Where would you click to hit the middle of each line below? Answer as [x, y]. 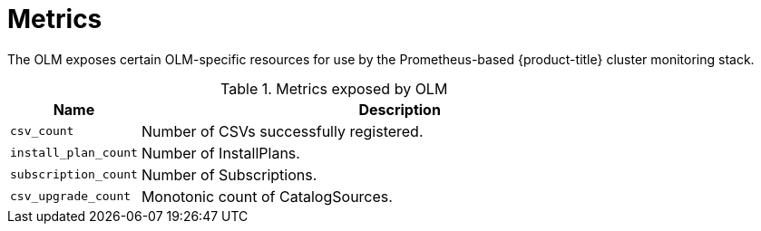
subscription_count [74, 175]
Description [400, 109]
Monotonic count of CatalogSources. [267, 196]
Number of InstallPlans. [220, 153]
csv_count [42, 131]
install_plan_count [74, 153]
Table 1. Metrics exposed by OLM [334, 88]
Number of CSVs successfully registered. [282, 131]
